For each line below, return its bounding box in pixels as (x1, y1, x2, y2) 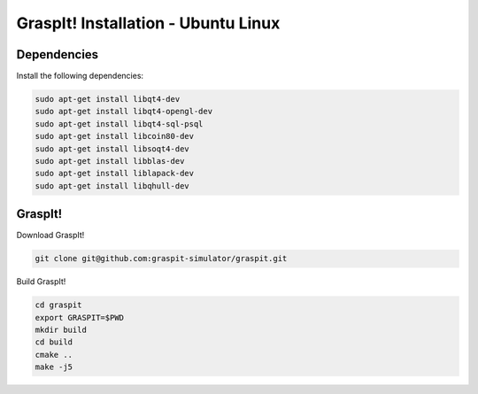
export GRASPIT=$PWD (35, 313, 124, 322)
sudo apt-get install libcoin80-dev (35, 131, 195, 142)
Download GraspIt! (16, 230, 85, 241)
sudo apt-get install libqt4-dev (35, 94, 181, 104)
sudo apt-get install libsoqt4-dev (35, 143, 189, 154)
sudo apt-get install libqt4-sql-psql (35, 119, 204, 128)
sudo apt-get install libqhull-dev (35, 181, 189, 190)
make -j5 (35, 362, 73, 372)
